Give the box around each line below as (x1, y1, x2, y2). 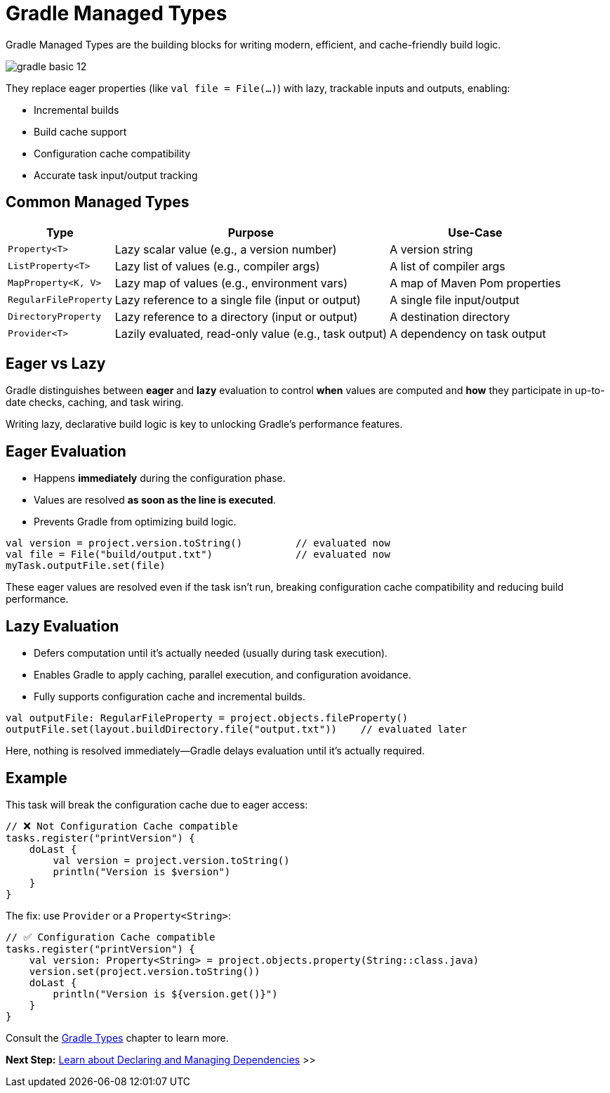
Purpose (227, 225, 274, 240)
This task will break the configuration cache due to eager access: (6, 798, 308, 811)
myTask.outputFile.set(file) (6, 560, 166, 572)
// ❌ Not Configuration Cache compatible (6, 820, 238, 832)
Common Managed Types (6, 193, 190, 211)
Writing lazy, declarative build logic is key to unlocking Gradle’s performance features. (6, 418, 403, 431)
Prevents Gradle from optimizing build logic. (34, 516, 237, 528)
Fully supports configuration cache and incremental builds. (34, 691, 306, 703)
